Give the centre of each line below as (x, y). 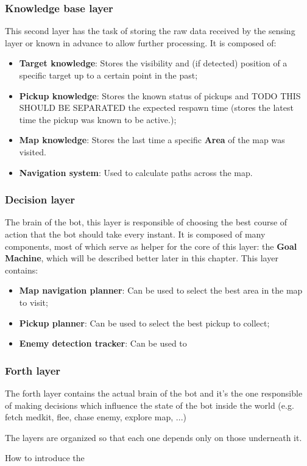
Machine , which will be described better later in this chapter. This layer (142, 258)
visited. (33, 151)
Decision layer (40, 199)
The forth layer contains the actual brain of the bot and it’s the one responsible (154, 393)
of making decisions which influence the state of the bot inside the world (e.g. (150, 405)
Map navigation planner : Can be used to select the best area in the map (161, 290)
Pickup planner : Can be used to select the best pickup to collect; (144, 323)
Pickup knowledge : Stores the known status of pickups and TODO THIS (160, 95)
